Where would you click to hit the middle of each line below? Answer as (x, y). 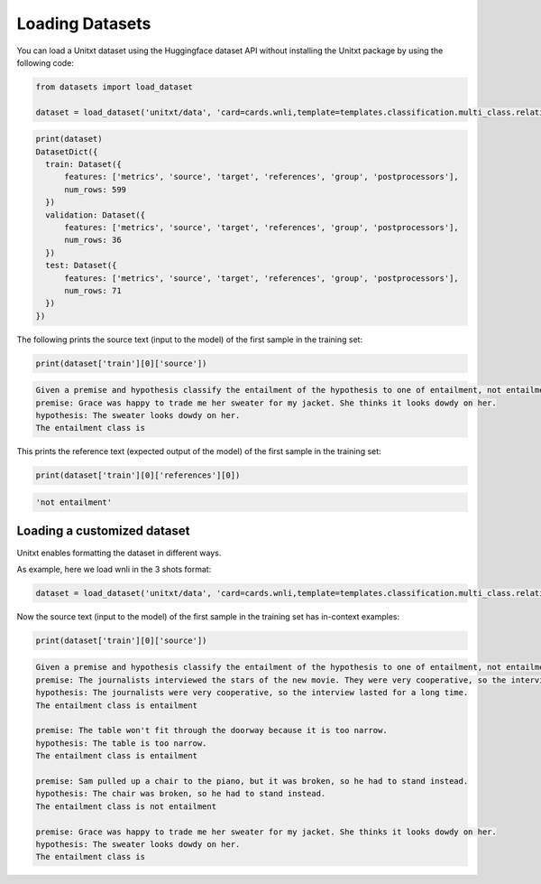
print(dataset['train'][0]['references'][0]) (138, 475)
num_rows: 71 (93, 290)
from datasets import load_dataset (114, 87)
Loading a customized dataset (103, 531)
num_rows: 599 (95, 189)
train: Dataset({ (83, 164)
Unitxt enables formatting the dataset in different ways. (119, 553)
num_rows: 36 (93, 240)
